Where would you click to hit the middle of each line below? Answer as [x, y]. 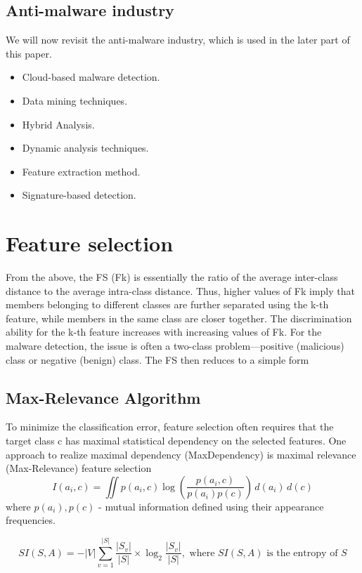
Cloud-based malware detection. [91, 77]
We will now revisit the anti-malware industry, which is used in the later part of [178, 40]
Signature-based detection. [79, 195]
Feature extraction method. [81, 171]
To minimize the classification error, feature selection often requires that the [170, 427]
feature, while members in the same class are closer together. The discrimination [179, 318]
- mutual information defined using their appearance [211, 506]
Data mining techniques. [75, 100]
